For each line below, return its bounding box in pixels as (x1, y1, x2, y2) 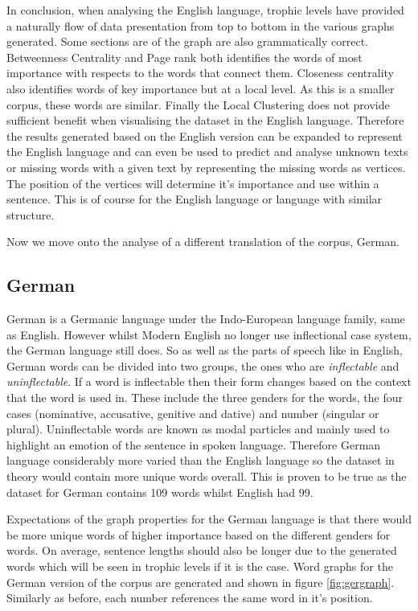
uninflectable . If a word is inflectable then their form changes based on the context (6, 373, 412, 390)
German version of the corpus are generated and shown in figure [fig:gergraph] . (6, 573, 395, 590)
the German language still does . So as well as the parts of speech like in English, (6, 342, 403, 359)
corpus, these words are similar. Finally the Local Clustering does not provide (6, 96, 390, 113)
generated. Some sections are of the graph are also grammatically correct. (6, 33, 369, 50)
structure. (6, 206, 55, 223)
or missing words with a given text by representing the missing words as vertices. (6, 158, 406, 175)
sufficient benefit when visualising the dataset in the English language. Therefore (6, 112, 404, 129)
